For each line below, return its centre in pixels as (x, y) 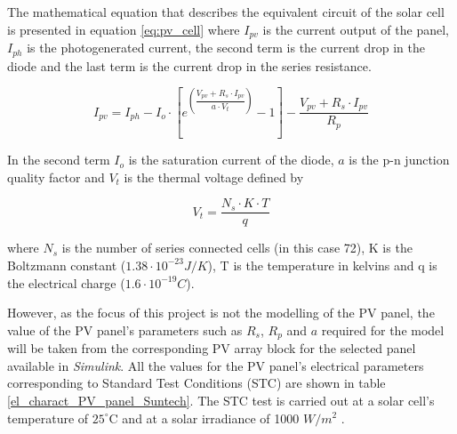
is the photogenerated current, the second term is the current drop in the (226, 48)
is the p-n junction (399, 160)
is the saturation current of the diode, (231, 160)
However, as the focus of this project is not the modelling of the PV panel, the (221, 313)
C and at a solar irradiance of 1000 (204, 418)
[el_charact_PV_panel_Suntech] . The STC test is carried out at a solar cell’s (221, 400)
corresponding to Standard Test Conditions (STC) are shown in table (196, 383)
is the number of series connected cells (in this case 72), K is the (237, 248)
